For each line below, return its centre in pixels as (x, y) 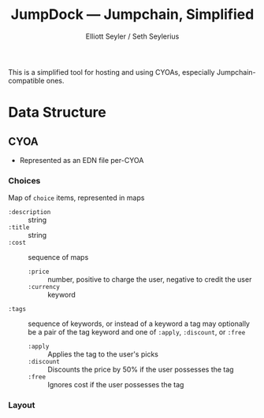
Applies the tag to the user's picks (103, 354)
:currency (44, 287)
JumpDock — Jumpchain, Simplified (132, 15)
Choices (24, 180)
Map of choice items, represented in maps (76, 198)
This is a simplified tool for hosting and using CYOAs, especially (112, 72)
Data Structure (57, 113)
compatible (26, 80)
